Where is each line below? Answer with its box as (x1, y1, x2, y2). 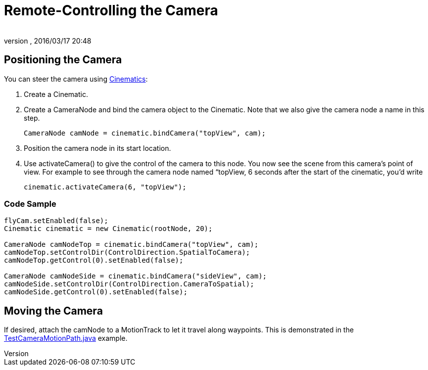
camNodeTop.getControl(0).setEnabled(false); (4, 256, 184, 265)
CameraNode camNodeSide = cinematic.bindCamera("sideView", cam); (4, 272, 267, 280)
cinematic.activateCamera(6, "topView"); (24, 183, 187, 191)
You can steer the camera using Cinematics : (4, 74, 148, 83)
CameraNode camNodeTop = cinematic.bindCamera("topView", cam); (4, 240, 259, 249)
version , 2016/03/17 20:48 (4, 36, 92, 45)
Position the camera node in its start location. (24, 143, 171, 152)
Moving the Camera (4, 304, 103, 317)
